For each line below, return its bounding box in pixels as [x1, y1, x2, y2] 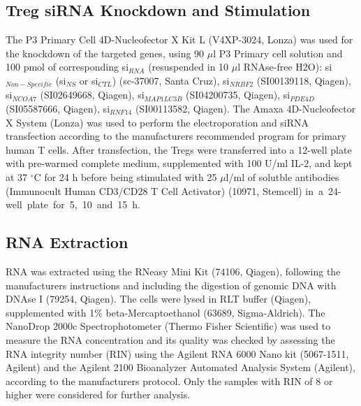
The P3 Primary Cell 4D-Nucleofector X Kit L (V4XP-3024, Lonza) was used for [6, 32, 353, 47]
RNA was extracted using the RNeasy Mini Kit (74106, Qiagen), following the [6, 263, 341, 278]
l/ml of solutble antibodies [226, 170, 339, 184]
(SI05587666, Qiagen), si [6, 101, 110, 116]
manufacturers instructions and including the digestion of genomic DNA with [6, 277, 337, 292]
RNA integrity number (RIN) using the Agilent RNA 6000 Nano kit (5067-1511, [6, 346, 349, 361]
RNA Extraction [6, 231, 128, 253]
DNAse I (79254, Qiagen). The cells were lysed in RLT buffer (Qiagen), [6, 291, 311, 306]
